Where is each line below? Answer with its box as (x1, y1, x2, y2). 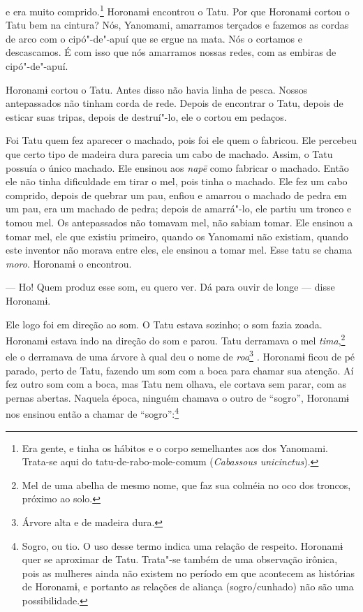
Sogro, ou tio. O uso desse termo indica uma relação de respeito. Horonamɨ (22, 538, 343, 553)
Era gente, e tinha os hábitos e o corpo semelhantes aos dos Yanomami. (22, 440, 328, 455)
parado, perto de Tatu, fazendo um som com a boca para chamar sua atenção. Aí (6, 363, 354, 377)
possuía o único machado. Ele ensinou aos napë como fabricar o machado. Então (6, 160, 349, 175)
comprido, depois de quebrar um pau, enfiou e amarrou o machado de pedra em (6, 187, 347, 202)
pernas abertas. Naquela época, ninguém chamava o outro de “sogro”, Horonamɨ (6, 390, 349, 405)
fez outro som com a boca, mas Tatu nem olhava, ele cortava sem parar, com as (6, 377, 347, 391)
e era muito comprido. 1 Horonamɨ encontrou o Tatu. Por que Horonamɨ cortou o (6, 2, 350, 18)
